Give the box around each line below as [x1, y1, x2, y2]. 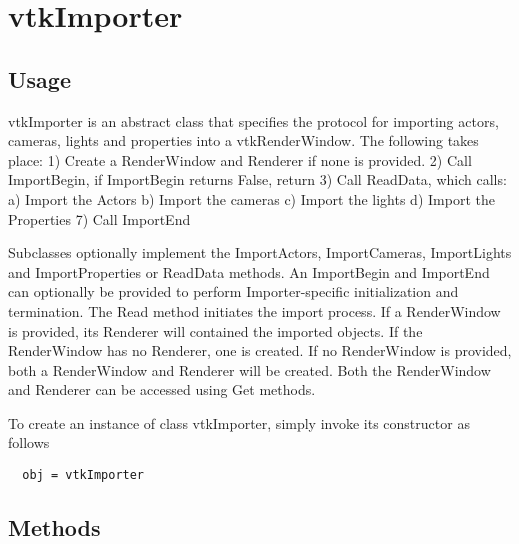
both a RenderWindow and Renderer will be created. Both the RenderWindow [8, 359, 491, 380]
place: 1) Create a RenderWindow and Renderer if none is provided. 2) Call [8, 149, 472, 170]
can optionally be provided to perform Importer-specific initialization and [8, 281, 459, 302]
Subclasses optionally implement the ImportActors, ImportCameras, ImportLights [8, 242, 512, 263]
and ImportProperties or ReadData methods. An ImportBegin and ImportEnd [8, 261, 490, 282]
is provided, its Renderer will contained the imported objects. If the [8, 320, 423, 341]
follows [8, 432, 50, 453]
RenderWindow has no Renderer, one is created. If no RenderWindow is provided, [8, 340, 512, 361]
